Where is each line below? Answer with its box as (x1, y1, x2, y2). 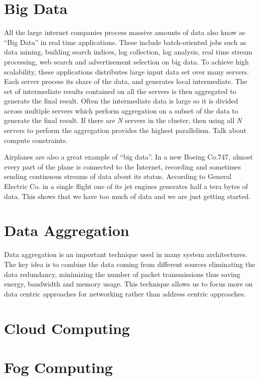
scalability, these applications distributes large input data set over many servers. (4, 66, 249, 76)
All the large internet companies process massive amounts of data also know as (4, 27, 246, 37)
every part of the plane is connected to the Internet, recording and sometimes (4, 161, 241, 171)
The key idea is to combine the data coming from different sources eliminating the (4, 258, 256, 269)
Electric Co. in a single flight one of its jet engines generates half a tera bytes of (4, 181, 248, 191)
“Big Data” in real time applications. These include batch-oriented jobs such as (4, 36, 247, 47)
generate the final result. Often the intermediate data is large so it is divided (4, 95, 239, 106)
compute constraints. (4, 134, 68, 145)
